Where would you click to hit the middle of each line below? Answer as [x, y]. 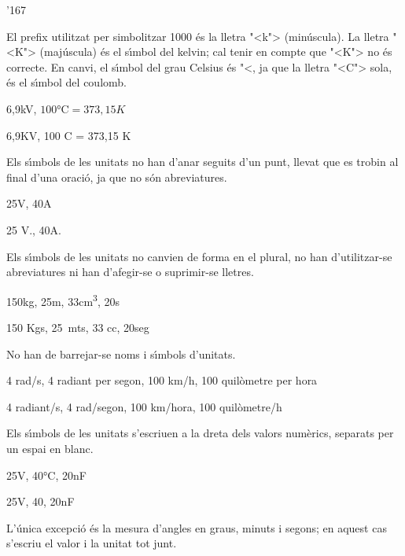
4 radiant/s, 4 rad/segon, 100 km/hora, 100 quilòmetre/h [144, 406]
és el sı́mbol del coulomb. [66, 82]
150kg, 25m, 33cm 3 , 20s [63, 300]
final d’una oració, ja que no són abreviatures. [117, 177]
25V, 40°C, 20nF [46, 475]
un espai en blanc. [50, 448]
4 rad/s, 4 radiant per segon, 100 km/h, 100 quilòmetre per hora [162, 380]
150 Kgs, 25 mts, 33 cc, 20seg [78, 327]
